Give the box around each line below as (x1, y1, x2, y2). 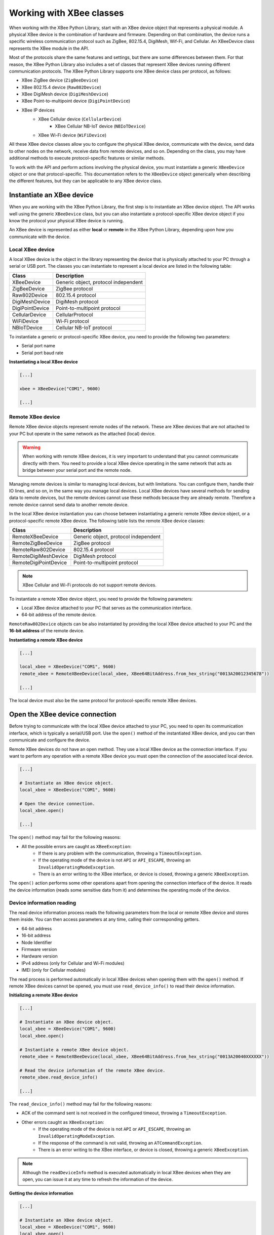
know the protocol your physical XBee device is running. (9, 218, 124, 224)
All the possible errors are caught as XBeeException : (21, 843, 132, 849)
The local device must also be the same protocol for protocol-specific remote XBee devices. (9, 697, 197, 703)
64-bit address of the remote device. (21, 612, 97, 617)
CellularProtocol (55, 311, 93, 318)
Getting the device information (9, 1190, 74, 1196)
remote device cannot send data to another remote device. (9, 501, 129, 507)
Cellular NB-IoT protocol (55, 324, 112, 331)
